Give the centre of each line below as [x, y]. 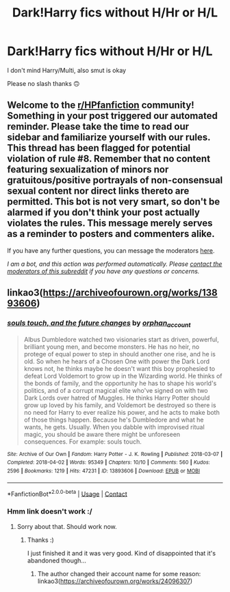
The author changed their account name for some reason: [119, 573]
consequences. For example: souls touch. [83, 442]
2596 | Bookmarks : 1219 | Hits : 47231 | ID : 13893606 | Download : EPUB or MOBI [104, 471]
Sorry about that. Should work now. [67, 526]
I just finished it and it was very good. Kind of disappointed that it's [122, 553]
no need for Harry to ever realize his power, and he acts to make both [122, 412]
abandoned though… [57, 560]
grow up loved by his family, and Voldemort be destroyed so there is [120, 405]
